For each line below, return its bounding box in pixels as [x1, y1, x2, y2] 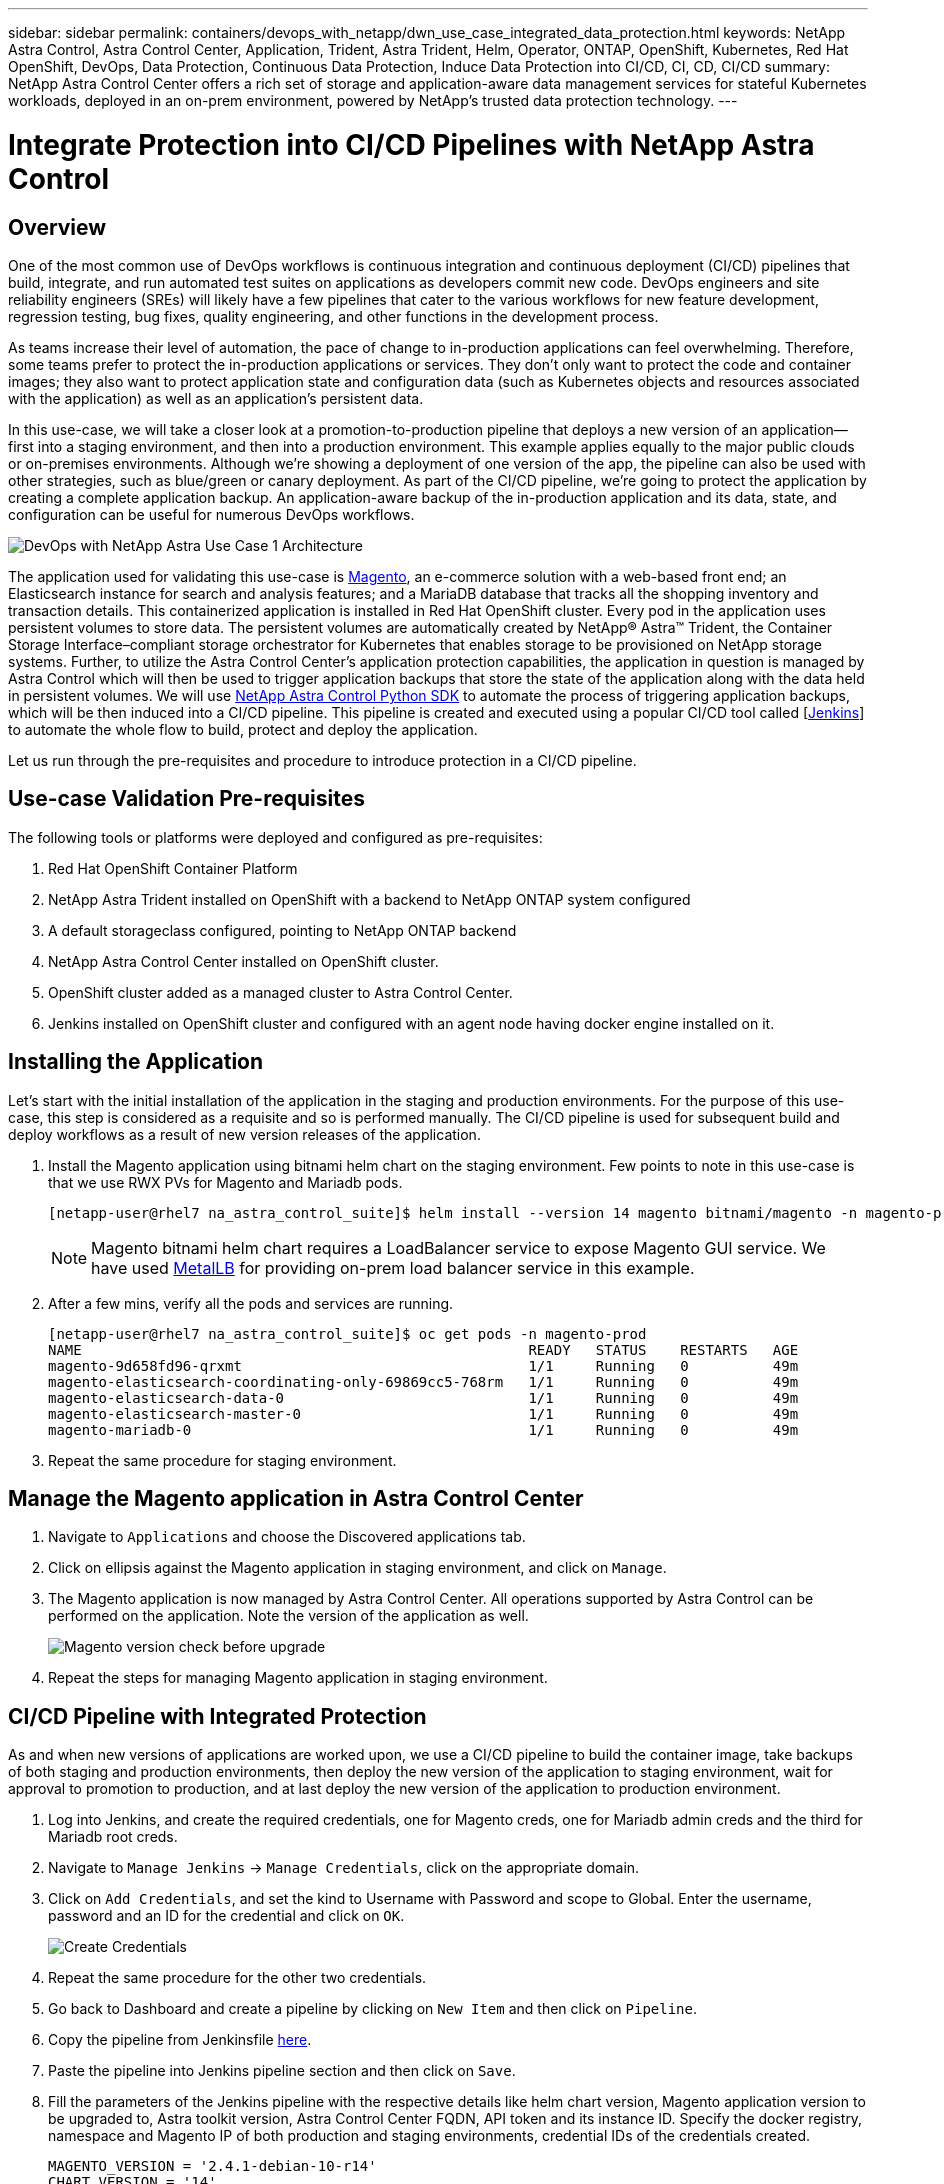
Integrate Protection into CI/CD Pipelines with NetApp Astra [8, 127, 815, 162]
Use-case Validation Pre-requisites [8, 786, 365, 812]
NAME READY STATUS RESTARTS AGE [48, 1341, 799, 1358]
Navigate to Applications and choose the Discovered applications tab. [48, 1528, 526, 1546]
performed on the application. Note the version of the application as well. [48, 1607, 529, 1625]
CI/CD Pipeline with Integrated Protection [8, 1703, 427, 1729]
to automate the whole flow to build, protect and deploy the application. [8, 720, 478, 738]
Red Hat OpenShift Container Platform [48, 859, 298, 877]
